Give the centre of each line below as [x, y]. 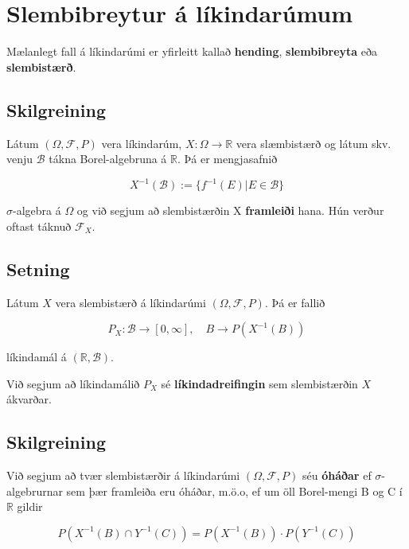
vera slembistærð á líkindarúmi [130, 302]
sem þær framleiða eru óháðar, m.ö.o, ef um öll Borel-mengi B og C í [234, 491]
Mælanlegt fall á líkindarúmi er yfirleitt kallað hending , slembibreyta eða [192, 51]
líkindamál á [37, 357]
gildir [30, 506]
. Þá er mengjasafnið [227, 159]
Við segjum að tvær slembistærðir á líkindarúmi [123, 475]
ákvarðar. [29, 399]
